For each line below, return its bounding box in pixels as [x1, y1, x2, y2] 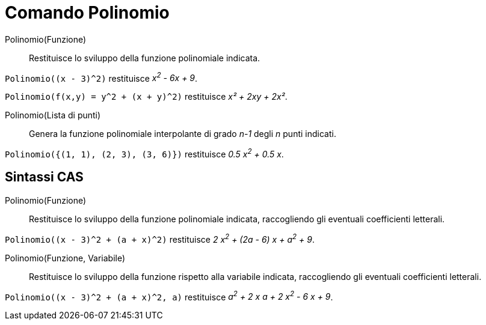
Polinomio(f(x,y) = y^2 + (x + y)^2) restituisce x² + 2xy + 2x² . [5, 91, 288, 102]
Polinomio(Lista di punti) [5, 110, 101, 121]
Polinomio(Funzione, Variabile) [5, 252, 126, 263]
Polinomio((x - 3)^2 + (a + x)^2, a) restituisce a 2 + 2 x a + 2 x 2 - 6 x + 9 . [5, 290, 333, 302]
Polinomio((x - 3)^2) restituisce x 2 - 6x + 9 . [5, 71, 198, 84]
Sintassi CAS [5, 169, 84, 185]
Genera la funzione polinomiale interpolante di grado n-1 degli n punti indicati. [29, 129, 336, 139]
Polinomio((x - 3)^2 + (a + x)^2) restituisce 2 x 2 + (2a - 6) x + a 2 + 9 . [5, 232, 315, 245]
